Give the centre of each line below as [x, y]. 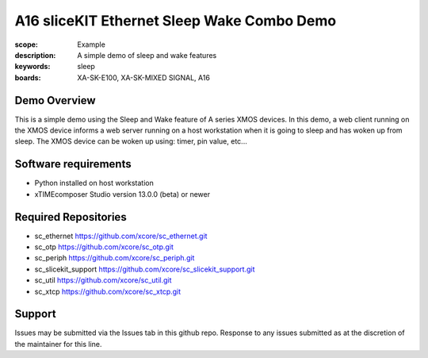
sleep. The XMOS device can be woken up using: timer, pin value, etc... [131, 141]
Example [92, 44]
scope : [27, 44]
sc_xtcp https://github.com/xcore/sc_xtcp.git [108, 291]
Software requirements [73, 164]
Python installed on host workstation [94, 183]
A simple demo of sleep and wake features [147, 55]
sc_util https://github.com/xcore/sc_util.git [103, 280]
